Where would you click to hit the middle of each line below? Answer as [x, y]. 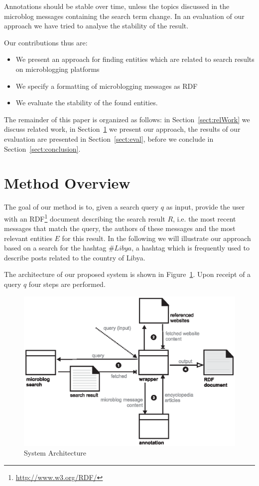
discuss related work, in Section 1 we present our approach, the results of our [122, 129]
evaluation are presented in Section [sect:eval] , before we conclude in [109, 138]
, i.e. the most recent [204, 218]
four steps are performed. [67, 284]
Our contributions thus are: [46, 42]
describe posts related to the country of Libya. [75, 257]
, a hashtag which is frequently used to [191, 248]
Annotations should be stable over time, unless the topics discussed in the [117, 6]
